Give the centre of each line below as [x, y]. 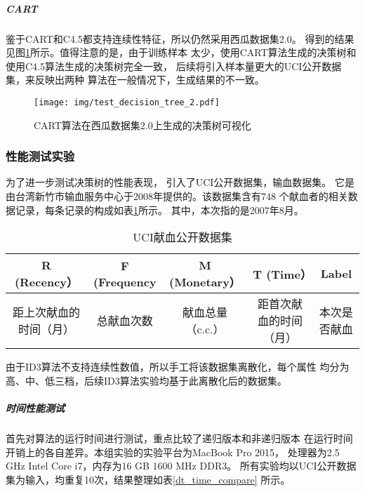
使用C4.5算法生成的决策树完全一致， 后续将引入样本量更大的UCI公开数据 [174, 66]
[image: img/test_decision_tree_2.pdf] [127, 102]
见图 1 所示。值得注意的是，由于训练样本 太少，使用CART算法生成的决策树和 [181, 52]
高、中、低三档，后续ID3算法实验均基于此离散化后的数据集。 [146, 380]
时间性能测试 [35, 407]
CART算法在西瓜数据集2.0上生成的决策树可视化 [142, 125]
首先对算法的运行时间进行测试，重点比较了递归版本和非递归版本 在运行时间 [179, 438]
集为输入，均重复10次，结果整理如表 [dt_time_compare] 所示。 [148, 479]
